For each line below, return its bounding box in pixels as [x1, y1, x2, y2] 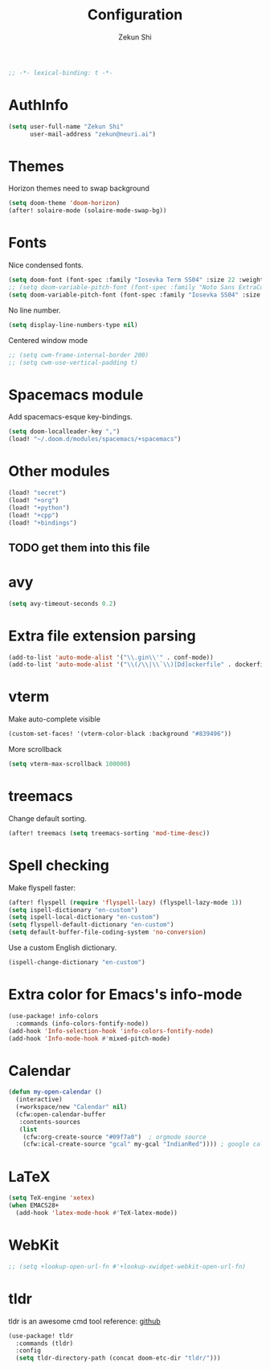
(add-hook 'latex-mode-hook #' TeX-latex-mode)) [15, 1209, 178, 1217]
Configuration [87, 6, 183, 24]
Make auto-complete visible [8, 714, 100, 724]
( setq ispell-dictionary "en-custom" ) [8, 906, 138, 914]
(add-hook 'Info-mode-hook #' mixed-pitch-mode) [8, 1034, 171, 1042]
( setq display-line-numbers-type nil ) [8, 321, 138, 329]
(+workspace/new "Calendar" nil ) [15, 1103, 128, 1111]
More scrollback [8, 745, 63, 755]
